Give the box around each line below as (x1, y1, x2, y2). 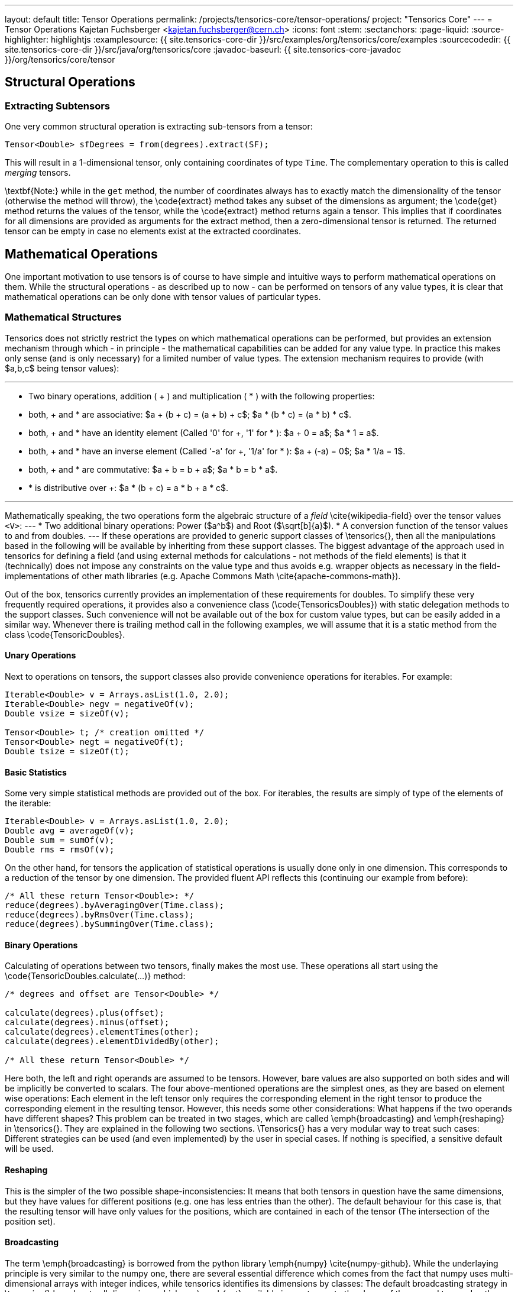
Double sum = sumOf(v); (5, 835, 115, 845)
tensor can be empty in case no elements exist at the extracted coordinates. (5, 226, 301, 237)
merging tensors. (5, 167, 71, 178)
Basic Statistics (5, 767, 67, 777)
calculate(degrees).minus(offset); (5, 1018, 170, 1028)
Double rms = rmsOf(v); (5, 845, 115, 855)
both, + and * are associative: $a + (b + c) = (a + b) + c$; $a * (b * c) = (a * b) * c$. (28, 409, 352, 419)
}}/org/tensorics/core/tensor (5, 54, 115, 64)
